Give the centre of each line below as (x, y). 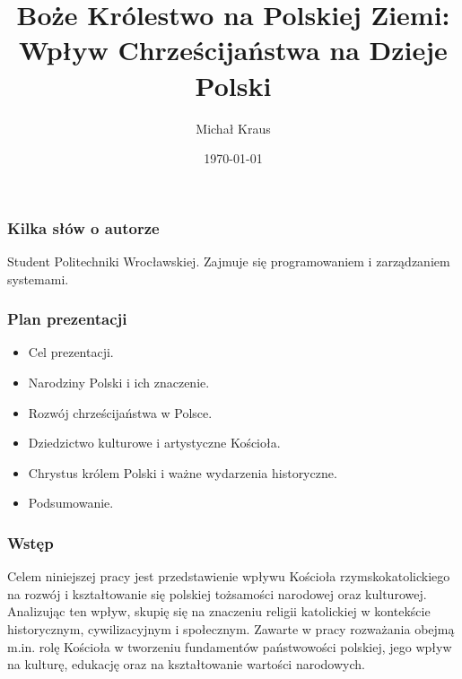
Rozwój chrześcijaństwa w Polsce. (120, 412)
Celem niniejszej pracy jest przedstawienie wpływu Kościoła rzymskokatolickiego (229, 576)
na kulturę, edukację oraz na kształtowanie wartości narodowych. (186, 664)
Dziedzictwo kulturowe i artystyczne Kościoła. (154, 443)
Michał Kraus (233, 128)
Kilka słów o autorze (83, 227)
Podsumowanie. (71, 503)
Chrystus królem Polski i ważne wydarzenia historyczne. (183, 472)
